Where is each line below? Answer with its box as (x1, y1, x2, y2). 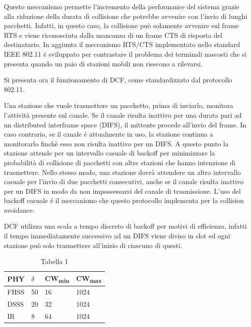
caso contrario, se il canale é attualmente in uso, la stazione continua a (4, 129, 213, 139)
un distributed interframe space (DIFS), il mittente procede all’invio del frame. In (4, 119, 247, 129)
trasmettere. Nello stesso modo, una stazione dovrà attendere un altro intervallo (4, 167, 241, 177)
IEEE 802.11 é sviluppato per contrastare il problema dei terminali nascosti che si (4, 48, 247, 59)
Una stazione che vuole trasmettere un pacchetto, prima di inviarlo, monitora (4, 100, 234, 110)
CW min (44, 273, 70, 284)
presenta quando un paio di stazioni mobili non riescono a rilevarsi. (4, 58, 203, 68)
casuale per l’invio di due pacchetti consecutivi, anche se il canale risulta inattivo (4, 176, 244, 187)
